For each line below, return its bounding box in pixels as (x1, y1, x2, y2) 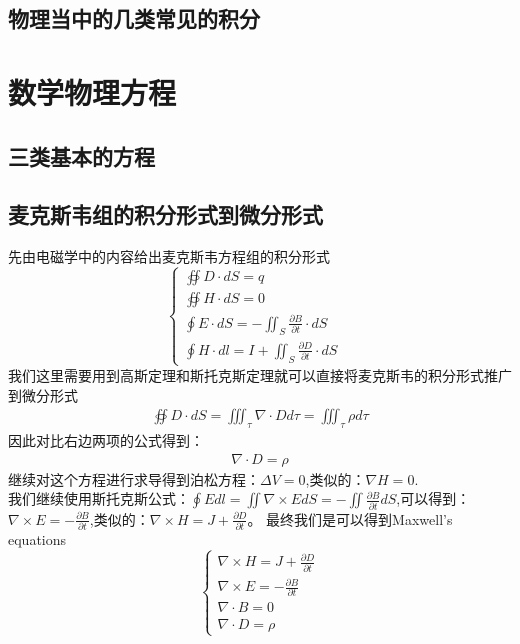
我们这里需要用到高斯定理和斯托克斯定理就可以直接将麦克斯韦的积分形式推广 (8, 364, 512, 385)
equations (8, 528, 67, 549)
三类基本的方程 (8, 140, 155, 171)
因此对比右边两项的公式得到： (8, 429, 204, 450)
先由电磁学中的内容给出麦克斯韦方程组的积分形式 (8, 246, 330, 267)
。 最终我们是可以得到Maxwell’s (247, 508, 453, 529)
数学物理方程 (8, 71, 177, 112)
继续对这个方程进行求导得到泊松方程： (8, 468, 260, 489)
